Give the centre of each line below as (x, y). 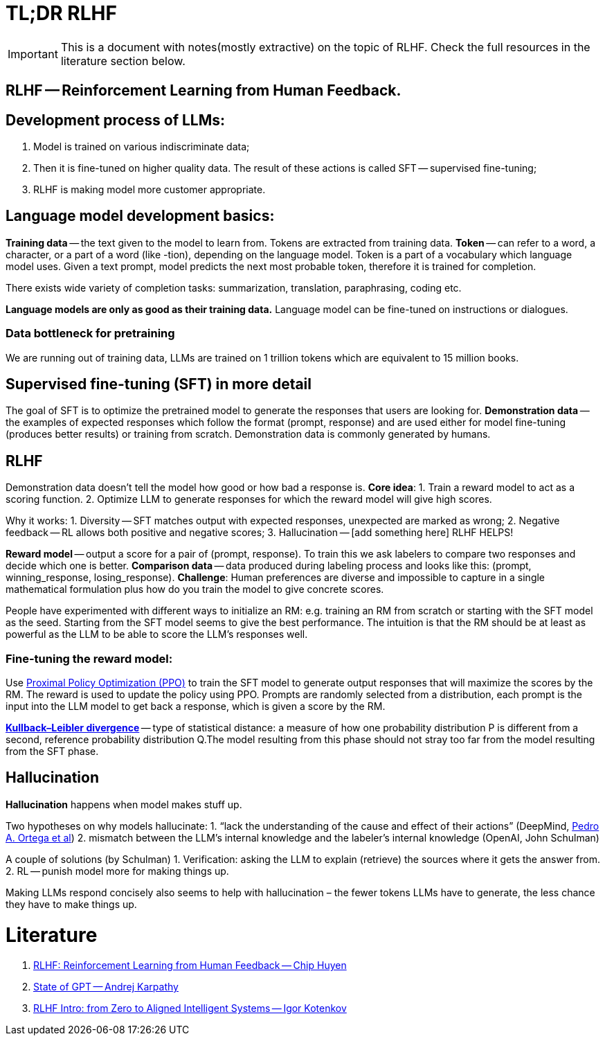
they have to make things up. (71, 904)
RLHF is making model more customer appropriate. (150, 190)
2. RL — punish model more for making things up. (117, 871)
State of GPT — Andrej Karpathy (106, 987)
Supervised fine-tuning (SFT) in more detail (159, 384)
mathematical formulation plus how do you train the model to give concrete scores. (195, 589)
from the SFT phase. (52, 751)
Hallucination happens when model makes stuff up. (124, 804)
